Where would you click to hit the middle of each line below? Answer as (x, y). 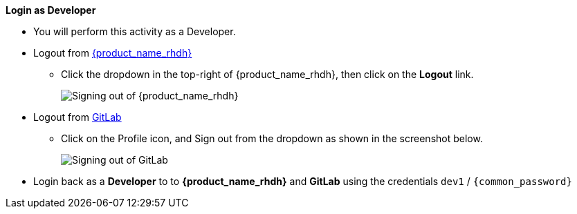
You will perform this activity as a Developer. (135, 31)
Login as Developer (51, 10)
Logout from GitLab (77, 117)
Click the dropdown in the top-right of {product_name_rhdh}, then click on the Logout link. (267, 74)
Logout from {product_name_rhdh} (113, 53)
